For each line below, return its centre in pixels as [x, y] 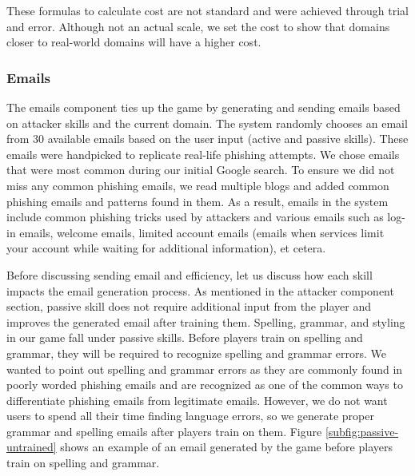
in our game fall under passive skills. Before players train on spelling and [185, 337]
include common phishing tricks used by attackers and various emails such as [195, 217]
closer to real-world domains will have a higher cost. [134, 42]
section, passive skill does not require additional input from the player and [189, 306]
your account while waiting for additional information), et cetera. [166, 248]
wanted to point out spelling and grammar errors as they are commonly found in [205, 369]
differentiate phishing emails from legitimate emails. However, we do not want [197, 400]
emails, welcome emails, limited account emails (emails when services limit [202, 232]
